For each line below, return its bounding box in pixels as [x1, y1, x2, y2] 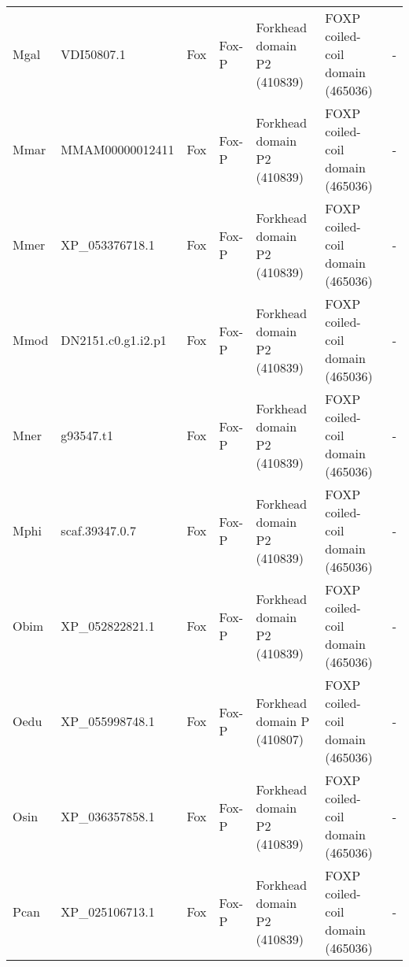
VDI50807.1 [61, 45, 126, 63]
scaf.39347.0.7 [61, 521, 137, 539]
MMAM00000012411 [61, 140, 175, 158]
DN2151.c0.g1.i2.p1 [61, 331, 167, 349]
